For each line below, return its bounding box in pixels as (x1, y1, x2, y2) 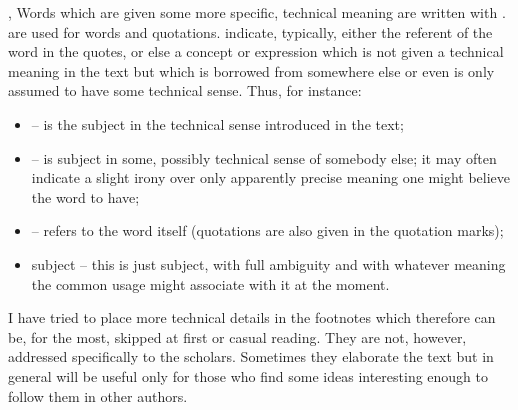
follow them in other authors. (8, 385, 188, 406)
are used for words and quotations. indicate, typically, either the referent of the (8, 21, 493, 42)
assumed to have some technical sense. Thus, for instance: (8, 80, 362, 101)
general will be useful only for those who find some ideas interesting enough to (8, 365, 489, 386)
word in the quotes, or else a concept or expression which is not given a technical (8, 41, 504, 62)
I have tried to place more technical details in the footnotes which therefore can (8, 307, 496, 328)
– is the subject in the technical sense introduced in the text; (31, 113, 404, 134)
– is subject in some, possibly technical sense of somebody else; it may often (31, 147, 497, 168)
